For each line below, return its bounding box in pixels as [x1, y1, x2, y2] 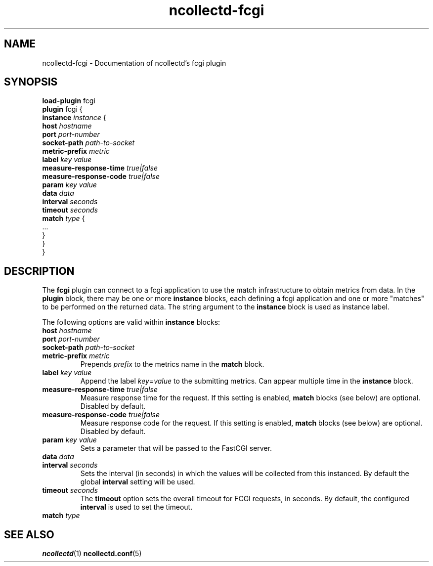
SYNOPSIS [4, 76, 58, 88]
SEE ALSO [4, 528, 54, 541]
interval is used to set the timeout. [80, 503, 193, 512]
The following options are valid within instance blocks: [42, 318, 220, 327]
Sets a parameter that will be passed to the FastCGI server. [80, 444, 272, 453]
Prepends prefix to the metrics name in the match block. [80, 360, 264, 369]
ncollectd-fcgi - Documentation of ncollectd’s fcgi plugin [42, 58, 226, 67]
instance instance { [42, 113, 106, 122]
